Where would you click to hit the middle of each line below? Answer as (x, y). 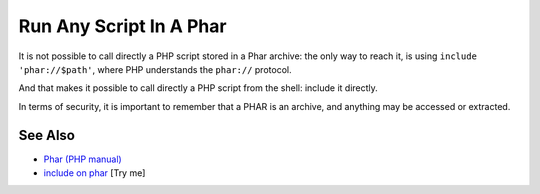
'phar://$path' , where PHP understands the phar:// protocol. (155, 69)
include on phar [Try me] (94, 173)
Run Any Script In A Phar (122, 26)
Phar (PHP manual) (82, 159)
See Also (46, 135)
